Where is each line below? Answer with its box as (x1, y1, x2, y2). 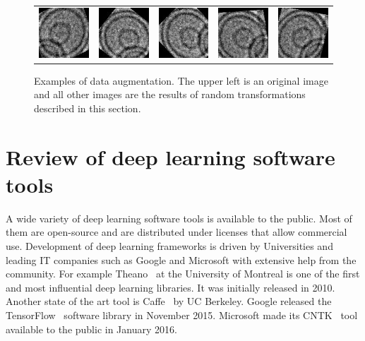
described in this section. (34, 100, 141, 115)
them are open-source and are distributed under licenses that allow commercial (6, 225, 347, 239)
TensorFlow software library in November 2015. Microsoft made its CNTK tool (6, 307, 358, 322)
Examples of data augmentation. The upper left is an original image (34, 73, 328, 88)
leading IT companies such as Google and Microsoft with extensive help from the (6, 252, 357, 267)
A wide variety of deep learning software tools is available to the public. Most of (6, 210, 352, 225)
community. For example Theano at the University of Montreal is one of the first (6, 266, 360, 281)
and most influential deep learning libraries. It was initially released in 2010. (6, 280, 335, 294)
